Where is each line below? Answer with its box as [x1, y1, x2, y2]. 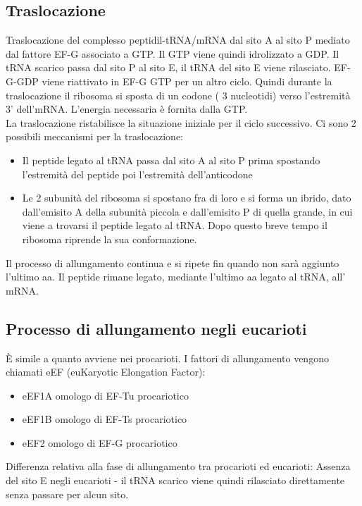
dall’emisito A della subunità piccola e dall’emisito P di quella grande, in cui [22, 204, 353, 218]
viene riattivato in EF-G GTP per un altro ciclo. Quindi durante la [42, 73, 332, 88]
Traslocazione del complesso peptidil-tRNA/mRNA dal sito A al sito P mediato [6, 32, 350, 47]
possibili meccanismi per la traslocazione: [6, 129, 183, 144]
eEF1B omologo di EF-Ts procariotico [22, 412, 187, 426]
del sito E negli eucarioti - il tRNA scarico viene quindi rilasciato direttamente [6, 473, 345, 488]
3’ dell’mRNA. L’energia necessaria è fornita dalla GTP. [6, 101, 248, 116]
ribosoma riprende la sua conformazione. [22, 231, 197, 246]
